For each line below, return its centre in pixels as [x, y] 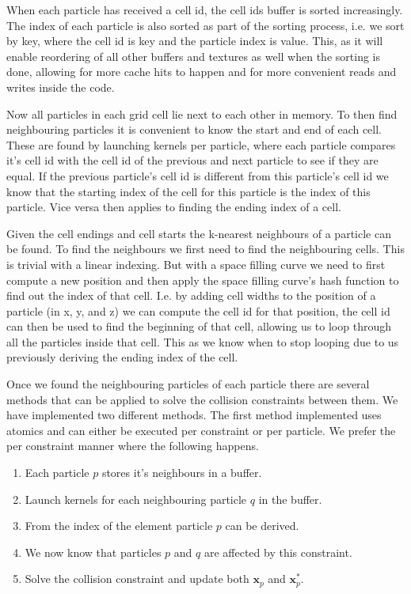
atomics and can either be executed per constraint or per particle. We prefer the [201, 430]
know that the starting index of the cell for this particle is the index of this [188, 191]
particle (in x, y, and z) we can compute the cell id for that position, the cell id [198, 310]
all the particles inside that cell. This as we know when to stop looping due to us [203, 341]
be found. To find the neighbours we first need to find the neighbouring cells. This [205, 249]
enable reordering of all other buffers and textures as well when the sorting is [193, 56]
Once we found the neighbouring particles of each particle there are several [188, 384]
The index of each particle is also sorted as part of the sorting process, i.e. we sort [205, 25]
